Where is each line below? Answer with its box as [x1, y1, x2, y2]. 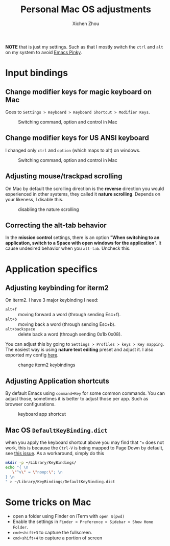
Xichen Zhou [72, 20, 100, 27]
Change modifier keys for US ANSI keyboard [5, 134, 150, 143]
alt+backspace [5, 327, 36, 332]
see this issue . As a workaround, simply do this [5, 450, 105, 456]
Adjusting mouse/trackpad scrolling [5, 172, 123, 181]
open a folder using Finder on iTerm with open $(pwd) [12, 513, 125, 519]
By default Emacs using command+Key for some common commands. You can [5, 390, 165, 396]
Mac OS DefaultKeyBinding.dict [5, 425, 108, 435]
